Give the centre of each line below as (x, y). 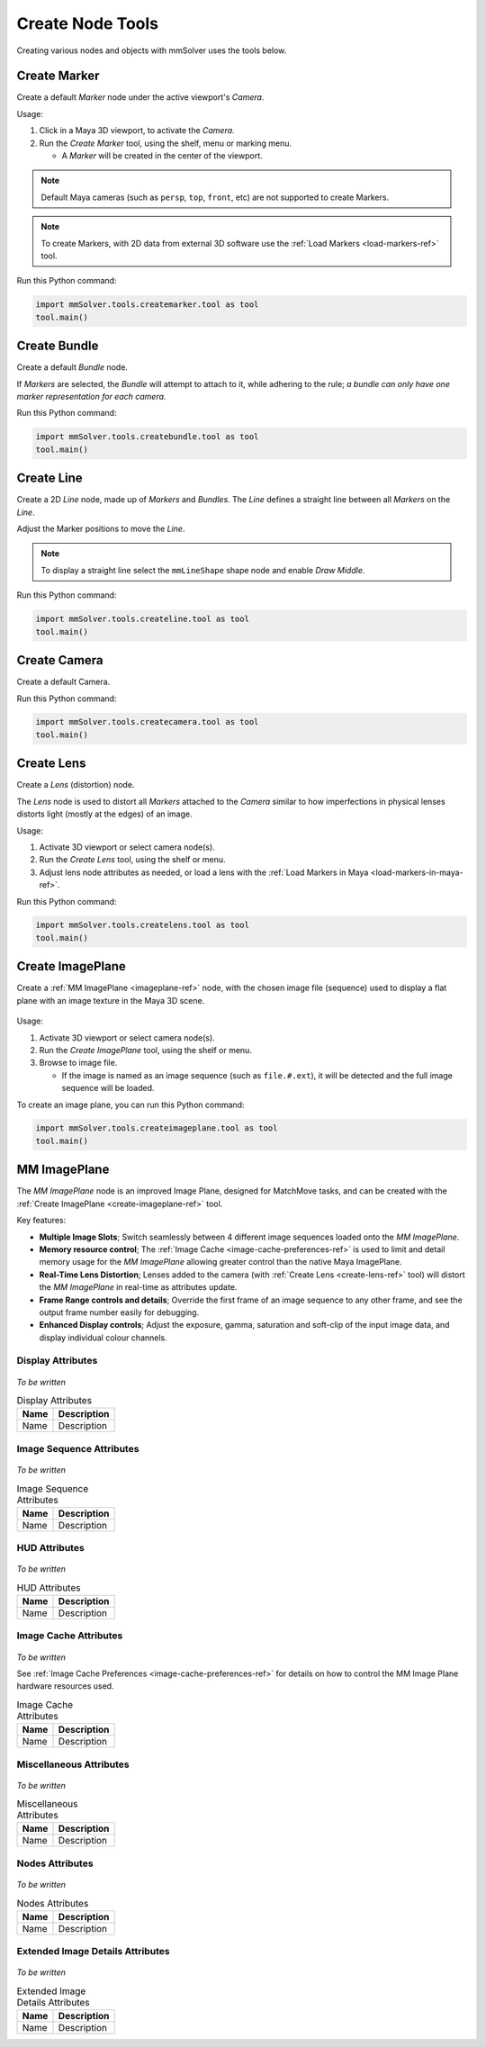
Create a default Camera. (63, 682)
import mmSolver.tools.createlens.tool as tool (142, 925)
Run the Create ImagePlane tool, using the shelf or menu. (145, 1050)
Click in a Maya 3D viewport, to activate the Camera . (137, 131)
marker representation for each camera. (91, 397)
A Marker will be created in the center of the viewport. (162, 156)
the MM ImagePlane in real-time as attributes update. (138, 1287)
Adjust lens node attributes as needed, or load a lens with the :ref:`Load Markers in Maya (204, 872)
